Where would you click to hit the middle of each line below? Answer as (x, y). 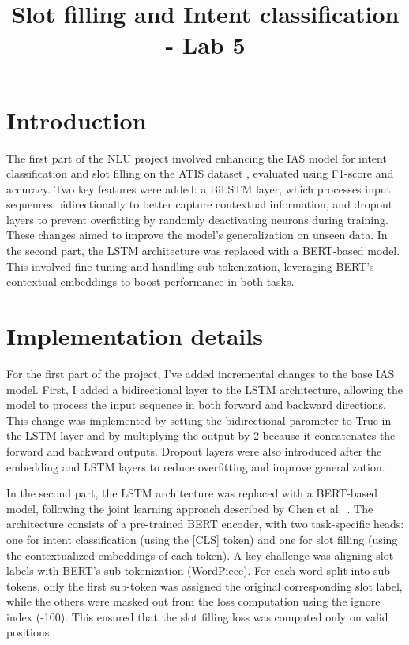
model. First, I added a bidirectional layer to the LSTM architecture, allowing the (204, 389)
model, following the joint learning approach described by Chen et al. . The (190, 508)
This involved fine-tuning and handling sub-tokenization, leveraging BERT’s (190, 266)
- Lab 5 (205, 45)
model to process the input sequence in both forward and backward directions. (196, 405)
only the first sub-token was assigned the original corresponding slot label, (223, 585)
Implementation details (135, 336)
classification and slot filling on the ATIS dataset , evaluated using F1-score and (200, 173)
